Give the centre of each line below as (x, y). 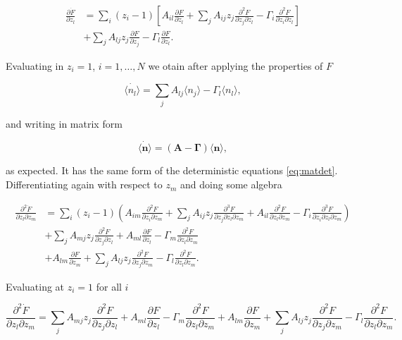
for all (109, 286)
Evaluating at (35, 286)
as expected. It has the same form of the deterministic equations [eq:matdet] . (172, 170)
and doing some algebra (231, 184)
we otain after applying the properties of (235, 65)
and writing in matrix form (64, 123)
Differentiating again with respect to (84, 184)
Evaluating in (35, 65)
